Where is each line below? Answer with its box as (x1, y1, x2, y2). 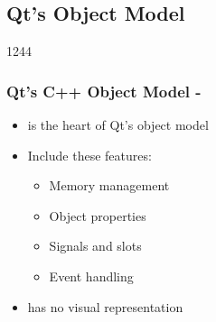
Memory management (49, 176, 170, 195)
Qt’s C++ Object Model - (6, 79, 202, 102)
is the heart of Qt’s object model (27, 115, 209, 134)
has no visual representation (27, 297, 183, 316)
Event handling (49, 266, 134, 285)
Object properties (49, 206, 146, 225)
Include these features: (27, 145, 152, 164)
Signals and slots (49, 236, 142, 255)
